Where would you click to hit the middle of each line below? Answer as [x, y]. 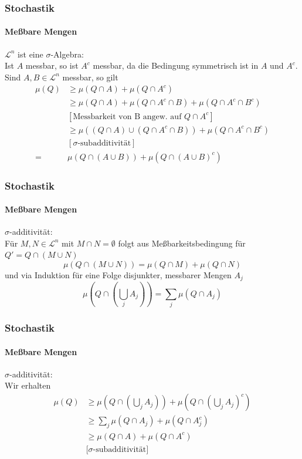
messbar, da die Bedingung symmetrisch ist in [176, 65]
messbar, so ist [52, 65]
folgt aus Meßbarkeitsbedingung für [182, 243]
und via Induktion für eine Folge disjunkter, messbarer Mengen [118, 275]
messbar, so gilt [90, 77]
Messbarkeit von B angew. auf [127, 117]
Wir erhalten [28, 385]
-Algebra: [67, 54]
